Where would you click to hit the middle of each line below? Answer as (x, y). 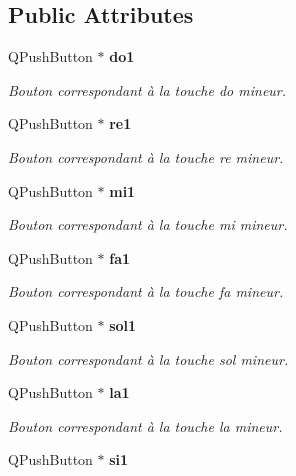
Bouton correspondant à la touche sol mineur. (148, 358)
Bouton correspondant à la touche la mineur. (145, 425)
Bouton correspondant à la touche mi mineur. (148, 224)
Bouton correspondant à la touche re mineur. (146, 156)
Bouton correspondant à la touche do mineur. (147, 89)
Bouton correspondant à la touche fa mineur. (146, 291)
